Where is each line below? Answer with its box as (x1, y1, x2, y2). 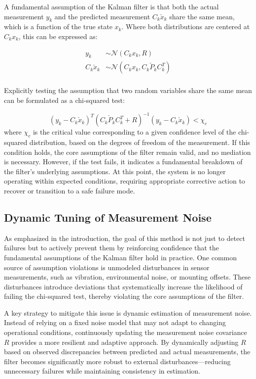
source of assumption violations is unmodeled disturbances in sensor (4, 262, 210, 272)
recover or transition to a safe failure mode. (4, 185, 135, 195)
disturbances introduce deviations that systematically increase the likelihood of (4, 281, 243, 291)
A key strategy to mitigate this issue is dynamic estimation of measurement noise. (4, 307, 252, 318)
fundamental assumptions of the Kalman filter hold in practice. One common (4, 252, 237, 262)
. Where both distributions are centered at (121, 21, 250, 32)
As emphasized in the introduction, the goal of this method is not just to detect (4, 233, 245, 243)
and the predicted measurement (54, 11, 150, 21)
